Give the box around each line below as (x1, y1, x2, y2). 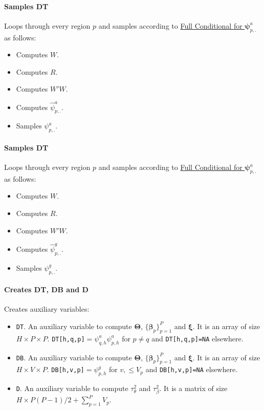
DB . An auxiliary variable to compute (16, 352, 132, 362)
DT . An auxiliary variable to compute (16, 320, 132, 331)
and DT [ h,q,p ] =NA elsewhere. (151, 333, 244, 343)
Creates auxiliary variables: (4, 304, 90, 314)
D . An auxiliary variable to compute (16, 383, 128, 394)
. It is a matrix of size (159, 383, 228, 394)
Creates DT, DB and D (4, 284, 89, 295)
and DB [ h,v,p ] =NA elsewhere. (145, 364, 238, 375)
